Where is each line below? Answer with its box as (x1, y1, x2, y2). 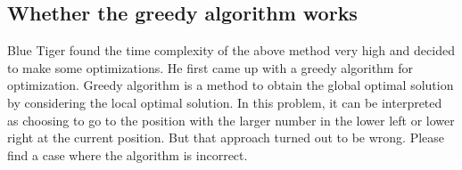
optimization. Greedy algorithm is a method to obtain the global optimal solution (7, 76, 454, 94)
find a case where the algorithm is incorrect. (7, 145, 248, 164)
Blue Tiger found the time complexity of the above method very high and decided (7, 41, 455, 60)
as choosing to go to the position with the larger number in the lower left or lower (7, 110, 455, 129)
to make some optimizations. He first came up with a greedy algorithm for (7, 58, 413, 77)
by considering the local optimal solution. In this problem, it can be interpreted (7, 93, 442, 111)
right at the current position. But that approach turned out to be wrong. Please (7, 128, 445, 147)
